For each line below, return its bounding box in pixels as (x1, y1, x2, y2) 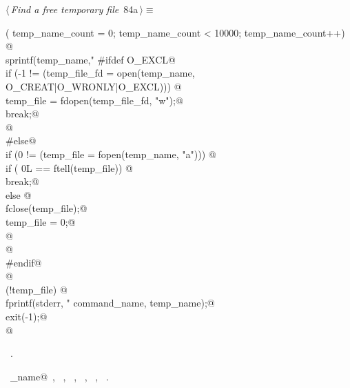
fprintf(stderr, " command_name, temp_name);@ (6, 295, 215, 310)
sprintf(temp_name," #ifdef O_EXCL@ (6, 52, 176, 66)
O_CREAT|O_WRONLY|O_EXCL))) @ (6, 79, 182, 93)
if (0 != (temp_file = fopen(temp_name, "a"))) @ (6, 146, 216, 161)
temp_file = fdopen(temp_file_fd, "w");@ (6, 93, 183, 107)
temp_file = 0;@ (6, 214, 76, 229)
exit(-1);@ (6, 309, 48, 324)
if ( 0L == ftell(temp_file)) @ (6, 160, 133, 175)
